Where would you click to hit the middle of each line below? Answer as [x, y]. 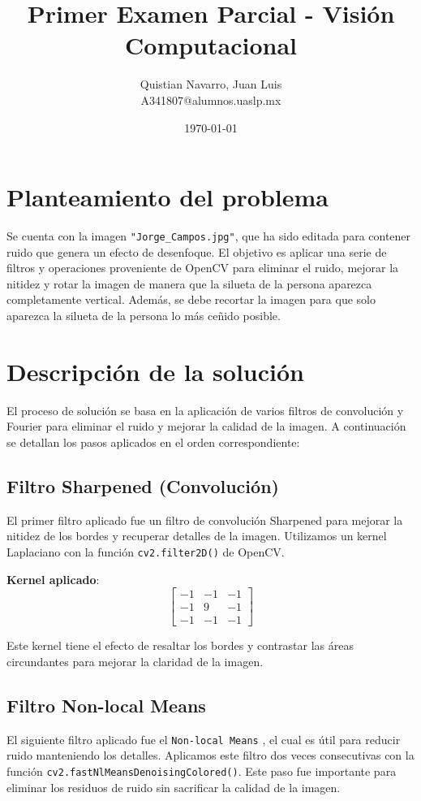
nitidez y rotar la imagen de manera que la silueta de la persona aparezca [189, 283]
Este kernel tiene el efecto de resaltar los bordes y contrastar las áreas [180, 645]
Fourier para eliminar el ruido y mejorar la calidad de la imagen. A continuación [206, 426]
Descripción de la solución [155, 371]
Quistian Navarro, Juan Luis [211, 84]
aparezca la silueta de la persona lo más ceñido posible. [144, 316]
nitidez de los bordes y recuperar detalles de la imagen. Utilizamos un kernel [197, 536]
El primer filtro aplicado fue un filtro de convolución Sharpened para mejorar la [205, 520]
